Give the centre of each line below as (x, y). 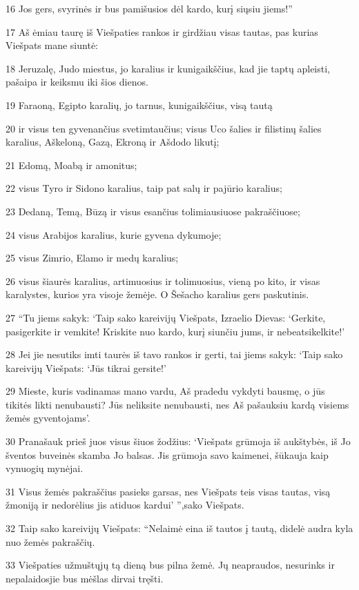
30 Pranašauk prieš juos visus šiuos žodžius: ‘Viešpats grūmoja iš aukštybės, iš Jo (178, 441)
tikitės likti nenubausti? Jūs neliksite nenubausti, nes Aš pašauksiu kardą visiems (177, 404)
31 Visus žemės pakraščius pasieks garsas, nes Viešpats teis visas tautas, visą (168, 491)
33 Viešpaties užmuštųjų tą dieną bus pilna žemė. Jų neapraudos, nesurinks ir (170, 565)
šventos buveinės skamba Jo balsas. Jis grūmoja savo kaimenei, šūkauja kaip (167, 454)
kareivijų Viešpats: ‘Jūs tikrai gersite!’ (86, 367)
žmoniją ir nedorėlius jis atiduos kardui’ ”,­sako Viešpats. (125, 505)
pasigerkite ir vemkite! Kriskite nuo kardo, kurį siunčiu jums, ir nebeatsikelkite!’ (175, 331)
